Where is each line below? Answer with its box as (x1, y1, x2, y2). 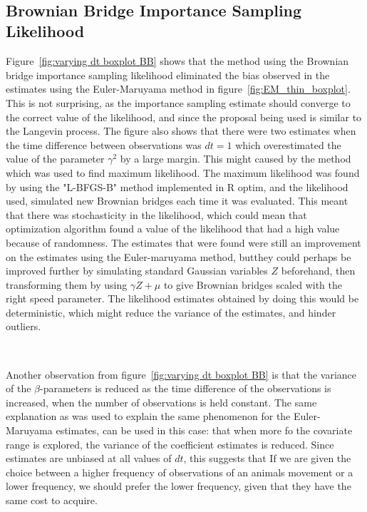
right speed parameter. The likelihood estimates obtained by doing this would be (6, 291, 359, 306)
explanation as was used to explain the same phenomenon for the (6, 409, 291, 424)
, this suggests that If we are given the (183, 451, 351, 466)
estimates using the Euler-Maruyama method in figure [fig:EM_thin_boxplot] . (6, 81, 351, 96)
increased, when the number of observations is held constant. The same (6, 394, 317, 409)
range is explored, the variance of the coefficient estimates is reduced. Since (6, 436, 334, 451)
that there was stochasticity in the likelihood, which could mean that (6, 207, 307, 222)
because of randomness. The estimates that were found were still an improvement (6, 235, 361, 250)
